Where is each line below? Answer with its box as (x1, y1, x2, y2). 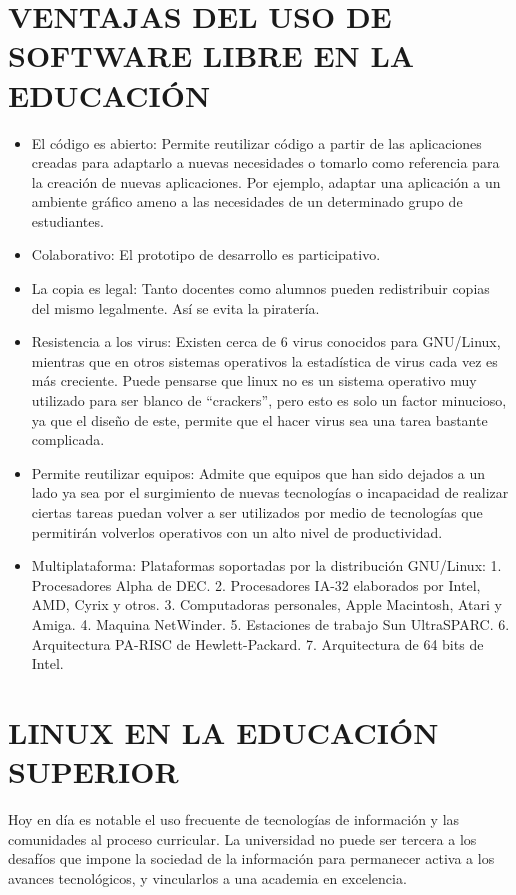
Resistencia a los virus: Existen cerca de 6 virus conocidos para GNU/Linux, (31, 331, 501, 352)
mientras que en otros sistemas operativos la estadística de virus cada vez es (31, 350, 498, 371)
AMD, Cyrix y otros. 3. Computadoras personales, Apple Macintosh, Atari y (31, 594, 502, 615)
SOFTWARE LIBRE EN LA (8, 35, 415, 76)
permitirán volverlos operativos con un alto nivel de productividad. (31, 521, 443, 542)
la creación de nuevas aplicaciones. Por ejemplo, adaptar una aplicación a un (31, 171, 501, 192)
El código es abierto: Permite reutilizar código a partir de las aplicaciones (31, 132, 482, 153)
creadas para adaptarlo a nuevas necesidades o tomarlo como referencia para (31, 152, 500, 173)
